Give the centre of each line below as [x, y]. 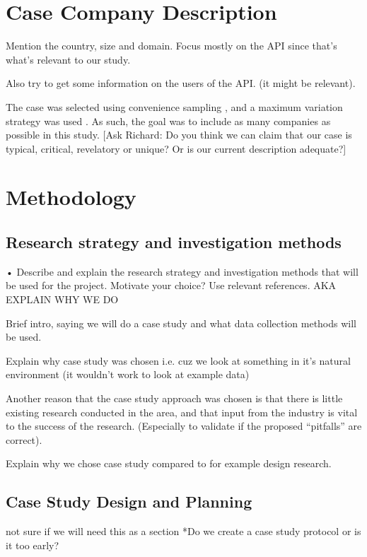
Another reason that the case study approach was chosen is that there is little [174, 398]
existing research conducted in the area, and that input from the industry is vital [182, 412]
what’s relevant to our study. [68, 59]
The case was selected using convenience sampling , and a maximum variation [174, 106]
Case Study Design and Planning [129, 502]
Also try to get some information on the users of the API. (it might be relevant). [181, 83]
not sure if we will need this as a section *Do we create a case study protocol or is [183, 531]
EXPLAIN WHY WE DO [62, 299]
